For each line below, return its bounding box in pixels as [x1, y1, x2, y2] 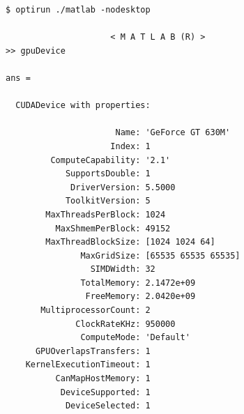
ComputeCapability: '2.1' [50, 155, 171, 165]
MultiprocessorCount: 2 [40, 305, 151, 316]
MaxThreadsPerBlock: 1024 [45, 209, 166, 220]
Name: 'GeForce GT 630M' [115, 128, 231, 138]
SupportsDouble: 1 [65, 169, 151, 179]
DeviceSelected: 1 [65, 401, 151, 411]
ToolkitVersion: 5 [65, 196, 151, 206]
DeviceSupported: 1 [60, 387, 151, 397]
